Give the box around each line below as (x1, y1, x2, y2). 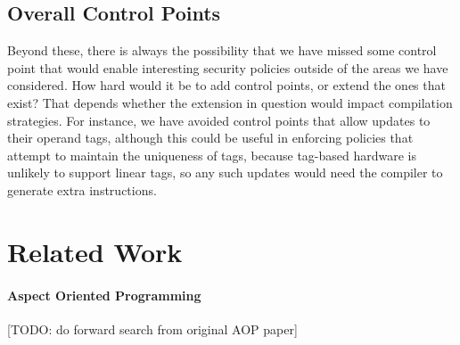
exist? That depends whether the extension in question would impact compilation (7, 93, 453, 111)
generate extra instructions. (7, 180, 157, 199)
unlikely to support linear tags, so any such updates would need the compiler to (7, 163, 443, 182)
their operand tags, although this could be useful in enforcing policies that (7, 128, 414, 147)
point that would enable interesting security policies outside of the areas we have (7, 58, 448, 77)
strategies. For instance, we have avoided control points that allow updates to (7, 111, 431, 129)
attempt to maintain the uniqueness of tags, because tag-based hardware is (7, 145, 417, 164)
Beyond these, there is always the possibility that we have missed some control (7, 41, 437, 60)
